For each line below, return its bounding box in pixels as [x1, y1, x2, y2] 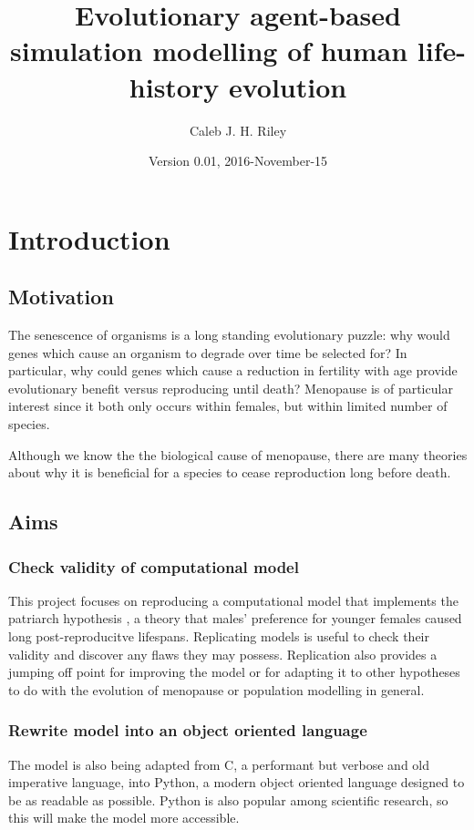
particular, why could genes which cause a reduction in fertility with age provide [8, 361, 458, 380]
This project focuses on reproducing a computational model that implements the [8, 590, 459, 610]
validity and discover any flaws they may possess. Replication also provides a [8, 644, 438, 663]
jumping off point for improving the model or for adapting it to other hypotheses [8, 662, 460, 681]
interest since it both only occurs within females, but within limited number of [8, 396, 448, 415]
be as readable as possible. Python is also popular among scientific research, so [8, 790, 448, 809]
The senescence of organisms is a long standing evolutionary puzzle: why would [8, 325, 450, 344]
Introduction [8, 220, 170, 257]
